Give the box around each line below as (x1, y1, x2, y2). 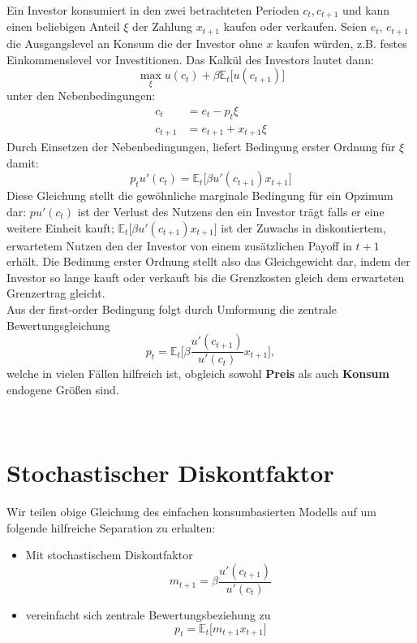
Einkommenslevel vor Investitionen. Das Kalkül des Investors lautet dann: (6, 50, 374, 67)
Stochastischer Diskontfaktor (6, 456, 334, 489)
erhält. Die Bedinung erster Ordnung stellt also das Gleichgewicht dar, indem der (6, 253, 411, 270)
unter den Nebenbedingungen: (6, 87, 156, 104)
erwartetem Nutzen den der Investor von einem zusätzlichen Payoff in (6, 237, 352, 254)
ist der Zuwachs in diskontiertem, (221, 219, 386, 236)
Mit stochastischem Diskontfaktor (25, 546, 193, 563)
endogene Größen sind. (6, 380, 119, 398)
